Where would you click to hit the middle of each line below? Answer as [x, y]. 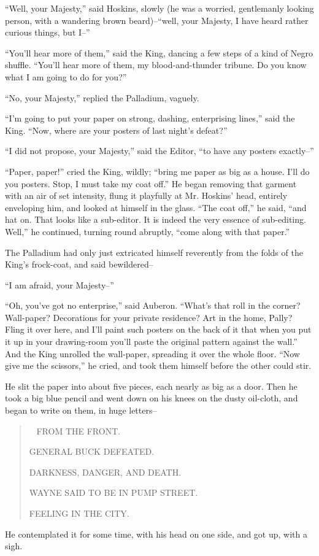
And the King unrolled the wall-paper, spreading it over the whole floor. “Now [152, 353]
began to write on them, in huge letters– [81, 410]
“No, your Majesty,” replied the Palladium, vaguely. [102, 97]
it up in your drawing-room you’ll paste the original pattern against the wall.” [151, 342]
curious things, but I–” [48, 32]
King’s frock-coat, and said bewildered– [79, 264]
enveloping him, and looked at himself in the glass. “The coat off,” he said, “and [156, 207]
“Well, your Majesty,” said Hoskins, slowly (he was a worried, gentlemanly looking [159, 8]
